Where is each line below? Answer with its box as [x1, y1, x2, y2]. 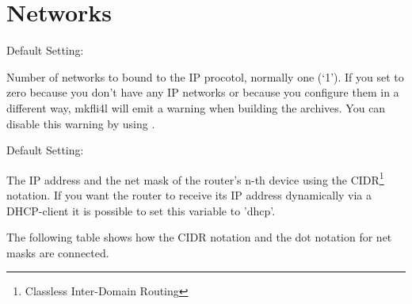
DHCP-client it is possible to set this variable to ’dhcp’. [6, 202, 276, 218]
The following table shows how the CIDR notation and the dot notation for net [6, 229, 392, 245]
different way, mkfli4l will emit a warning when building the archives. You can [6, 99, 386, 116]
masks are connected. [6, 244, 109, 260]
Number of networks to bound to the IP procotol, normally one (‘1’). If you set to [6, 68, 404, 85]
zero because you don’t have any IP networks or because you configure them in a [6, 84, 399, 101]
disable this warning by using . [6, 115, 155, 131]
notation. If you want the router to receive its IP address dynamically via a [6, 186, 372, 203]
